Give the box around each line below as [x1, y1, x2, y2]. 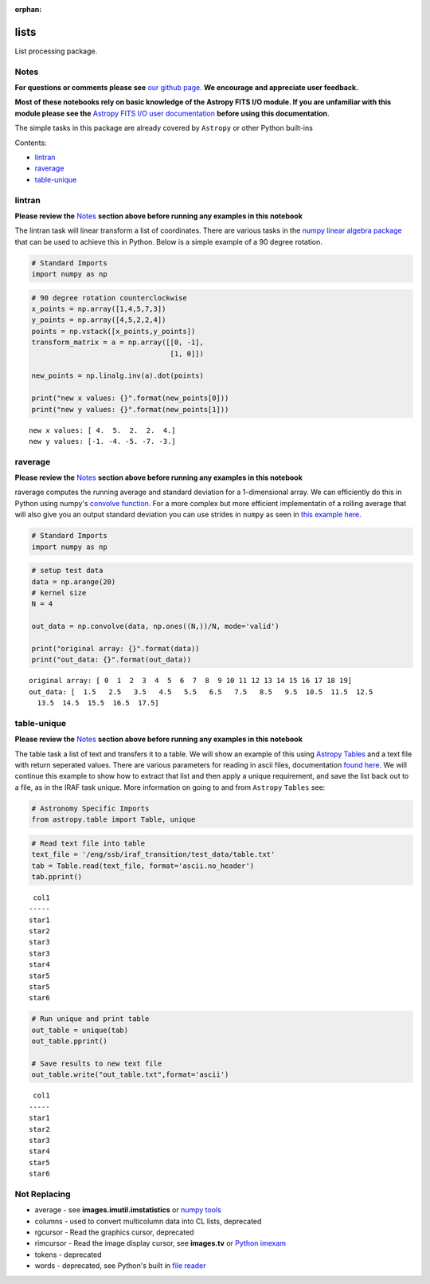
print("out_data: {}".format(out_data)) [31, 655, 191, 665]
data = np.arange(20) [31, 577, 116, 586]
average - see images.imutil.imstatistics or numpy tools [34, 1205, 222, 1215]
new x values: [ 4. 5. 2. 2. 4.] [29, 426, 177, 434]
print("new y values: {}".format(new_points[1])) [31, 405, 229, 414]
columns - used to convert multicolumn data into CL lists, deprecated [34, 1216, 262, 1226]
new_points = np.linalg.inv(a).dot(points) [31, 371, 205, 380]
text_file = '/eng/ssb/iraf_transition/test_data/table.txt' [31, 850, 276, 859]
